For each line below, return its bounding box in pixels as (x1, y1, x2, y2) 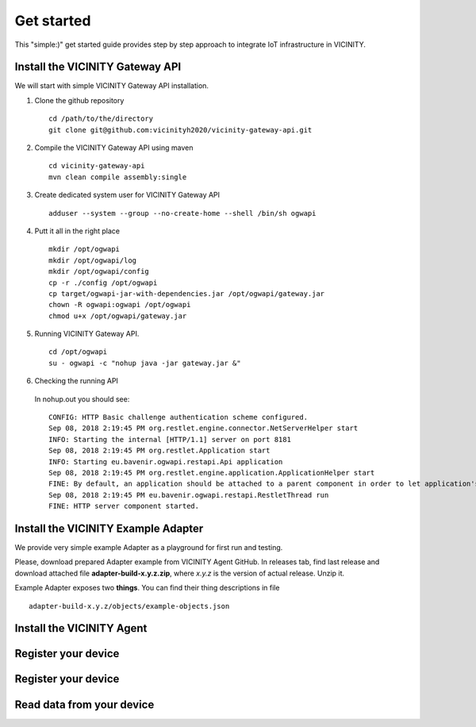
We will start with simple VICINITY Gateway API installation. (14, 81, 209, 90)
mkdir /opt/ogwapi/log (48, 256, 137, 265)
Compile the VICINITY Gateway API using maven (34, 143, 194, 152)
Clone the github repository (34, 95, 125, 105)
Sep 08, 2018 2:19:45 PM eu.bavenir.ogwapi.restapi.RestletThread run (48, 490, 329, 499)
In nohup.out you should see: (34, 394, 130, 404)
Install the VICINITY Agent (14, 621, 148, 635)
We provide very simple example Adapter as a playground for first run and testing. (14, 543, 283, 552)
